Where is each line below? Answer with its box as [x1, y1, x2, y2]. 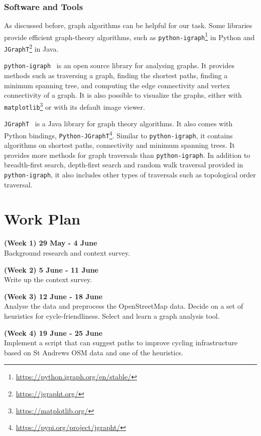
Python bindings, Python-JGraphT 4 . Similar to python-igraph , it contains [4, 128, 233, 140]
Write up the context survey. [4, 274, 92, 285]
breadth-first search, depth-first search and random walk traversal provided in [4, 159, 243, 170]
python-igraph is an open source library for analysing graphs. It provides [4, 60, 234, 71]
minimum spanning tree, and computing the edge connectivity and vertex [4, 80, 230, 90]
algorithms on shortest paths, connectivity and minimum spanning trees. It [4, 140, 235, 150]
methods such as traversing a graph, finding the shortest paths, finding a [4, 70, 228, 81]
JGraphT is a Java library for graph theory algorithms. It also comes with [4, 118, 233, 129]
